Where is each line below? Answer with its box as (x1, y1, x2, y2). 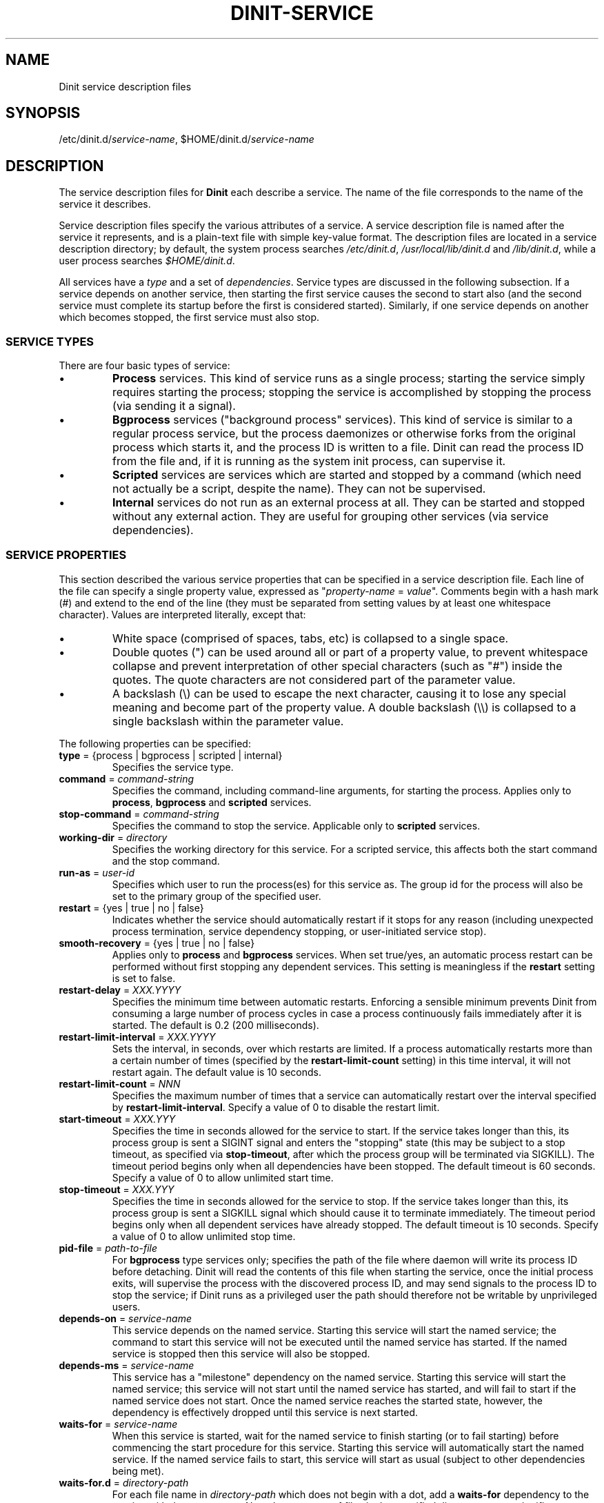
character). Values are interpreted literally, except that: (59, 608, 306, 620)
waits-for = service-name (59, 1417, 178, 1430)
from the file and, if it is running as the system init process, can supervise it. (112, 454, 506, 469)
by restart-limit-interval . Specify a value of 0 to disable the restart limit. (112, 1101, 440, 1113)
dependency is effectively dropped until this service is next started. (112, 1406, 419, 1418)
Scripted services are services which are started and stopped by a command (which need (112, 468, 582, 482)
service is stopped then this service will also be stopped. (112, 1347, 370, 1359)
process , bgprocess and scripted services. (112, 796, 312, 808)
